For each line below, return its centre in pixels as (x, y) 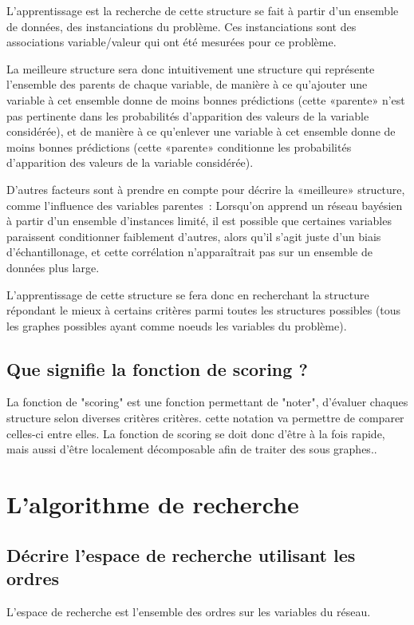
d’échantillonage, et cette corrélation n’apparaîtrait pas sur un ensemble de (189, 252)
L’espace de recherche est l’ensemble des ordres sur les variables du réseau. (189, 611)
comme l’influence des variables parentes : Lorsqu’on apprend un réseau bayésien (205, 205)
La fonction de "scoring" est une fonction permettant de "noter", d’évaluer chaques (207, 402)
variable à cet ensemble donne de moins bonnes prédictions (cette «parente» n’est (206, 99)
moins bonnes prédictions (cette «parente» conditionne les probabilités (179, 146)
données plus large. (53, 267)
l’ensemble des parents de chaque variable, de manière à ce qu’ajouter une (187, 84)
